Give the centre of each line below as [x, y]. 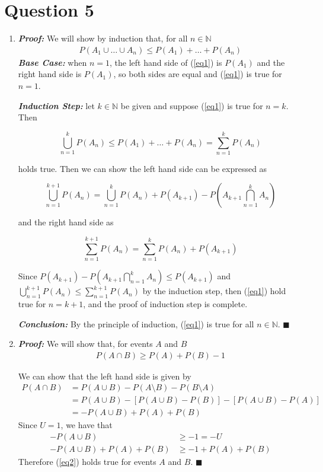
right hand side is [50, 74]
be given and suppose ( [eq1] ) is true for [192, 105]
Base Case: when [52, 62]
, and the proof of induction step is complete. [165, 303]
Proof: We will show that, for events [85, 344]
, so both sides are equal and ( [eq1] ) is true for [198, 74]
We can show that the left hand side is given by [105, 376]
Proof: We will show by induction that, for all [103, 38]
